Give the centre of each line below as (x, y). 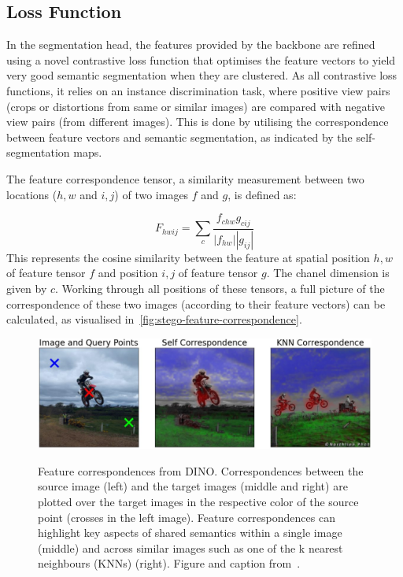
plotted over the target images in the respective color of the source (198, 501)
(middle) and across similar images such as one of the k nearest (190, 547)
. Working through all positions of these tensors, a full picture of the (220, 288)
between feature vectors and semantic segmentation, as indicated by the (179, 137)
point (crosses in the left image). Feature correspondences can (187, 517)
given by (27, 288)
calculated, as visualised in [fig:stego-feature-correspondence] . (154, 319)
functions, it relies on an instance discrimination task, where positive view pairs (198, 90)
